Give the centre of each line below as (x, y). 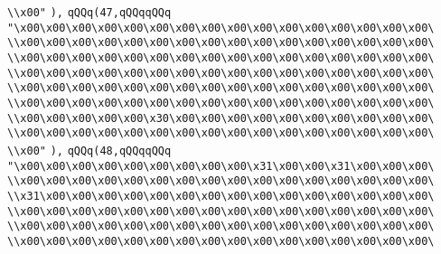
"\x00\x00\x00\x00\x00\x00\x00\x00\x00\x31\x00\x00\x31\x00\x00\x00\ (221, 166)
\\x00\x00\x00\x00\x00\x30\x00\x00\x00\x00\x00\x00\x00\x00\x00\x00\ (221, 118)
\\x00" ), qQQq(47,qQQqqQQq (89, 13)
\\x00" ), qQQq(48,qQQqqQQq (89, 151)
